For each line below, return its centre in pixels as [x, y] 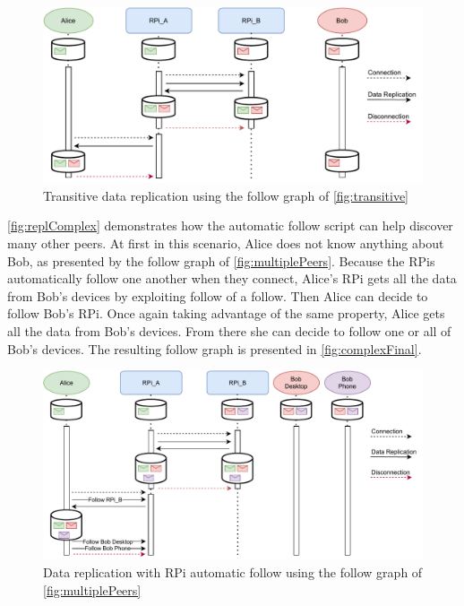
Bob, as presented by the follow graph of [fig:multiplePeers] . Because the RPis [221, 260]
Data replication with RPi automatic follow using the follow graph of [233, 571]
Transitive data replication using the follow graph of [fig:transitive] [226, 195]
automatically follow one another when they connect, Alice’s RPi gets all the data [232, 278]
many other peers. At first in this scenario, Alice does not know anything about [226, 243]
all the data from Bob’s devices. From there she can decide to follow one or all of [229, 331]
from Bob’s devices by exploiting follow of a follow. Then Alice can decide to [218, 295]
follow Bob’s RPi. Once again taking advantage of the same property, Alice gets [226, 313]
